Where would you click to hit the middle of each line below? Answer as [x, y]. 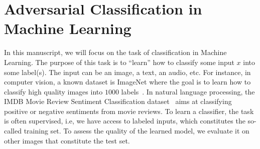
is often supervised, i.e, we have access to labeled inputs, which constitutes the [125, 121]
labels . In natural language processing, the [188, 91]
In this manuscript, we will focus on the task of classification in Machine [115, 52]
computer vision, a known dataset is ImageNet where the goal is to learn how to [127, 82]
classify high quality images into [53, 91]
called [13, 131]
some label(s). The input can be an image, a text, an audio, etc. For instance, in [127, 72]
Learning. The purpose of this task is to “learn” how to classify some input [119, 62]
